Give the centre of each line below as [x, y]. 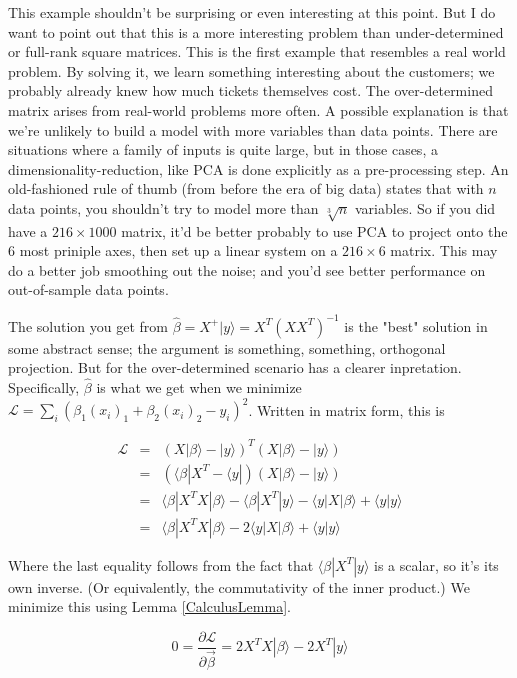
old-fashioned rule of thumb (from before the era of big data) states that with [246, 188]
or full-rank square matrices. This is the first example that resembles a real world [257, 51]
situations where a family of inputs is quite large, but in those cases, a [223, 149]
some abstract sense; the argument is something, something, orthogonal [227, 347]
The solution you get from [88, 325]
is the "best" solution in [416, 325]
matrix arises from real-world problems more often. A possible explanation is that [258, 109]
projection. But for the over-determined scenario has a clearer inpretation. [235, 367]
